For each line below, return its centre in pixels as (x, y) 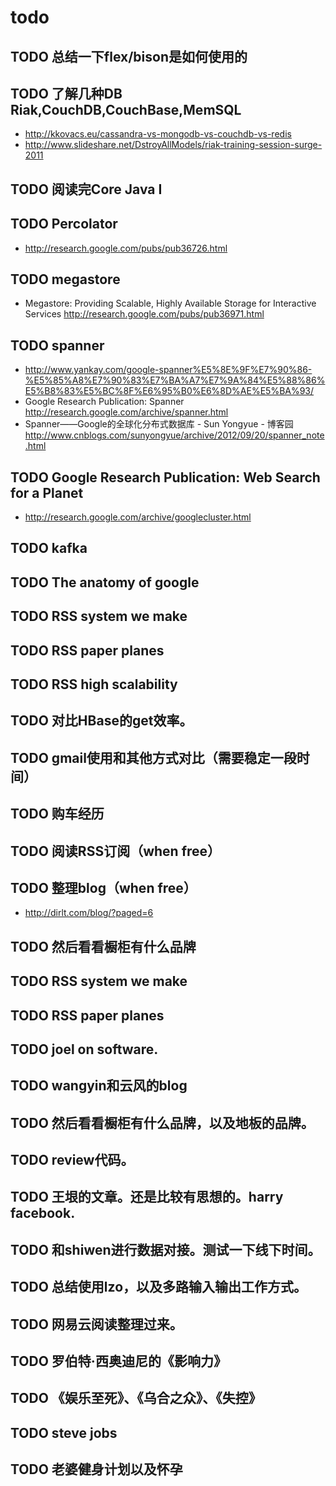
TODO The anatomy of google (105, 582)
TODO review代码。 (72, 1160)
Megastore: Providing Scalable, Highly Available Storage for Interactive (170, 303)
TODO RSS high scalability (94, 684)
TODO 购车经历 (57, 814)
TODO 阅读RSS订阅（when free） (116, 851)
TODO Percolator (64, 224)
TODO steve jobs (64, 1432)
